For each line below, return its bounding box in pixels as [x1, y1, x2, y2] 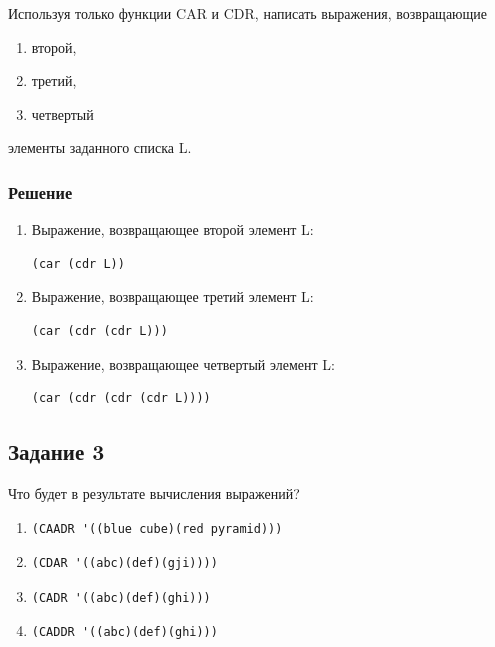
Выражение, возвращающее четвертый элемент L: [31, 353, 335, 374]
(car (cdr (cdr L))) [31, 323, 168, 338]
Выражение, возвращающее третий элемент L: [31, 286, 314, 307]
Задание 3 [8, 436, 105, 467]
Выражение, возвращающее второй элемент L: [31, 219, 314, 240]
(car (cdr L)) [31, 256, 125, 271]
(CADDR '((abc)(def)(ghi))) [31, 625, 218, 640]
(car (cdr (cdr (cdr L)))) [31, 391, 211, 406]
